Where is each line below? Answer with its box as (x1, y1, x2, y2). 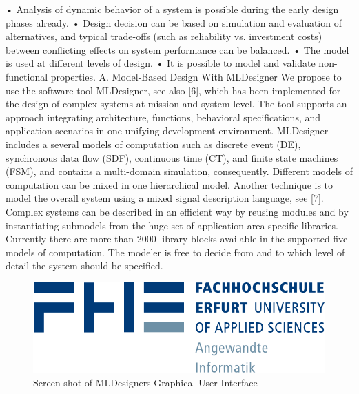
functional (6, 69, 48, 83)
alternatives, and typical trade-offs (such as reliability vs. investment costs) (6, 29, 322, 43)
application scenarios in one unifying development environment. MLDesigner (6, 123, 329, 138)
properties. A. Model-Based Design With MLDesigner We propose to (50, 69, 342, 83)
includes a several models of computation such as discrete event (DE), (6, 136, 301, 151)
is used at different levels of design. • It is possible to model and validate (6, 56, 316, 70)
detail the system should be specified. (6, 258, 163, 273)
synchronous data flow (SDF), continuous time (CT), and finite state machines (6, 150, 338, 165)
